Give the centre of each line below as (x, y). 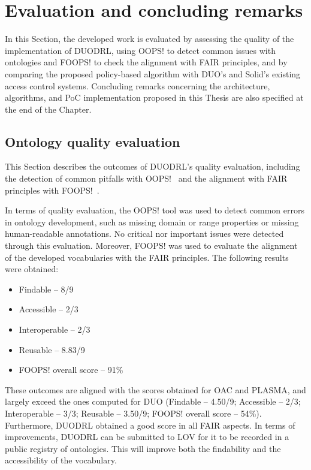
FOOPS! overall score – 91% (71, 370)
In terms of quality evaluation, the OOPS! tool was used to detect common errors (155, 210)
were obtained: (32, 269)
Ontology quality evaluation (93, 141)
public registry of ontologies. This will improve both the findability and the (143, 448)
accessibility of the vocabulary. (61, 460)
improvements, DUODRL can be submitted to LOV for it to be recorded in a (147, 437)
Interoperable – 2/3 (55, 329)
